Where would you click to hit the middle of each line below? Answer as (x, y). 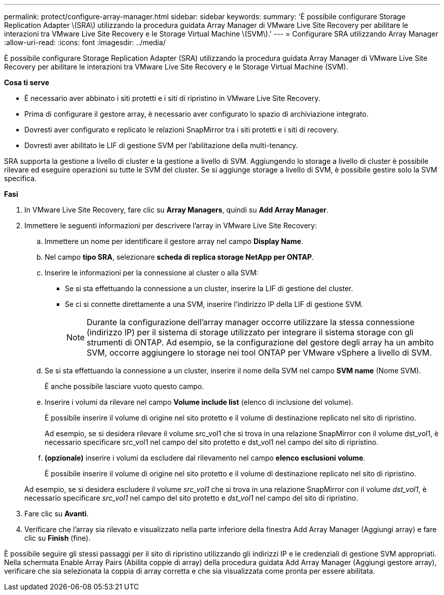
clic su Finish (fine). (58, 538)
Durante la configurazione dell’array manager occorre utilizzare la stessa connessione (251, 322)
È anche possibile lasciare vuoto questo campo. (124, 386)
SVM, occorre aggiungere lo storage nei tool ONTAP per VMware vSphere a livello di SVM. (259, 353)
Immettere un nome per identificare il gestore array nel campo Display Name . (174, 241)
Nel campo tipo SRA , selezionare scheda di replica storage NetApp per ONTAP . (179, 257)
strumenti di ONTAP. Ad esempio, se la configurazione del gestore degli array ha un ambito (260, 342)
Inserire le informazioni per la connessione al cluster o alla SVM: (152, 273)
